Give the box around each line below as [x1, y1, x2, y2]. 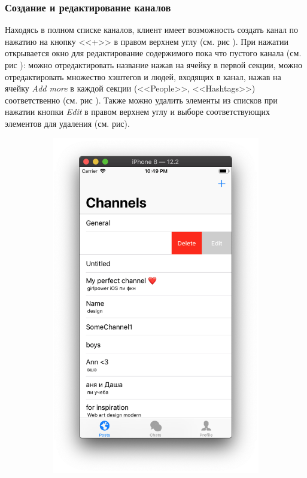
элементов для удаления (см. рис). [5, 117, 130, 129]
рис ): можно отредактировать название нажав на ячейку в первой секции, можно [5, 59, 303, 71]
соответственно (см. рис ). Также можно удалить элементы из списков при [5, 93, 278, 106]
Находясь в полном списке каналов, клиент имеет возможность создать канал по [5, 23, 299, 36]
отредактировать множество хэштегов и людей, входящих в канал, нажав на [5, 70, 281, 83]
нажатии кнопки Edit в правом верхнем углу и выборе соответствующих [5, 105, 270, 118]
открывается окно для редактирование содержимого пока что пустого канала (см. [5, 47, 302, 59]
